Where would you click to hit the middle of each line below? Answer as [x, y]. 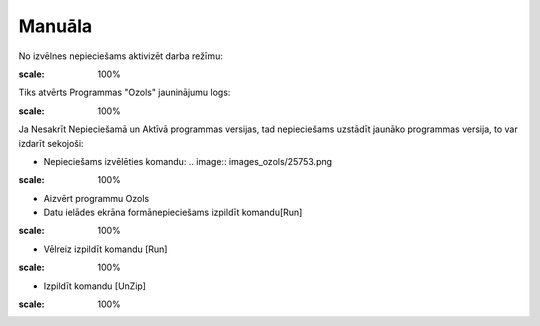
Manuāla [55, 26]
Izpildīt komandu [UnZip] [95, 286]
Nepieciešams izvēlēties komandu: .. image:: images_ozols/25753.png [188, 161]
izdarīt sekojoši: [51, 143]
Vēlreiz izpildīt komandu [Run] [105, 249]
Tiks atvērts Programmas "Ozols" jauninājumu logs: [124, 92]
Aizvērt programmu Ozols [96, 198]
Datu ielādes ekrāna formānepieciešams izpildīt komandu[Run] [173, 212]
